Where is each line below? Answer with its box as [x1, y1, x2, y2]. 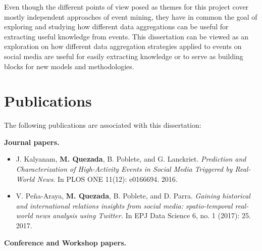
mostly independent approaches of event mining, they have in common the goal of [4, 11, 257, 22]
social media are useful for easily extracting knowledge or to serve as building [4, 51, 243, 61]
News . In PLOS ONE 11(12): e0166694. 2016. [37, 173, 178, 184]
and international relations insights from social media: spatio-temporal [16, 200, 233, 211]
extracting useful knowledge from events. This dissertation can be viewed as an [4, 31, 248, 41]
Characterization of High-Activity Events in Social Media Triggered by [16, 164, 233, 174]
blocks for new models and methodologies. [4, 61, 134, 71]
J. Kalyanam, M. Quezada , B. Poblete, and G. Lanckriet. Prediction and [16, 154, 246, 164]
